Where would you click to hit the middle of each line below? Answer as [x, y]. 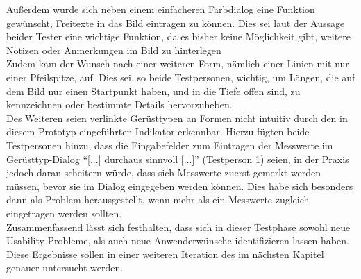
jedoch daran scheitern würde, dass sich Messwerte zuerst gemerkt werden [164, 172]
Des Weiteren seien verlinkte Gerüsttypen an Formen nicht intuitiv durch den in [177, 118]
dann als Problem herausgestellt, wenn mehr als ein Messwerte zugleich [158, 200]
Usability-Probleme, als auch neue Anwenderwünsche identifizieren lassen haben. [178, 240]
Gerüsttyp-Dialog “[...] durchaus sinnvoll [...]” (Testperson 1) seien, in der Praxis [178, 159]
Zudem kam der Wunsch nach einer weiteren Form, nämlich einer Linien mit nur [178, 64]
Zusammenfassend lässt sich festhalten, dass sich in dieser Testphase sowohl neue [178, 227]
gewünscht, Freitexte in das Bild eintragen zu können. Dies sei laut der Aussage [176, 23]
